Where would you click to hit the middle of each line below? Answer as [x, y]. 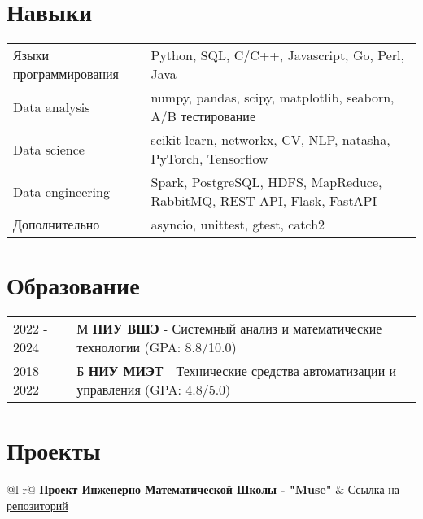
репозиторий [37, 505]
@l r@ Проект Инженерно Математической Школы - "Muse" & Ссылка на [203, 489]
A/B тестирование [203, 116]
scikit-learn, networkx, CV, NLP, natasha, [270, 140]
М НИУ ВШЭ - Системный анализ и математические [229, 329]
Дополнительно [57, 225]
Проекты [54, 450]
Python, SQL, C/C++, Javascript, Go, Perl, [277, 55]
